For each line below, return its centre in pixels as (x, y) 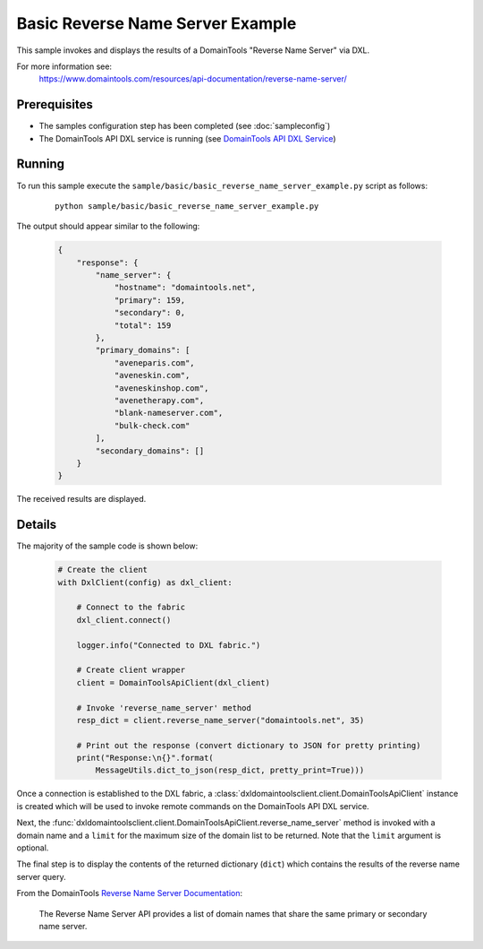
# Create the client (102, 570)
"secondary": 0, (150, 313)
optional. (33, 848)
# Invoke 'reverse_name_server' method (164, 707)
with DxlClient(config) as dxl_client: (145, 582)
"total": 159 (143, 325)
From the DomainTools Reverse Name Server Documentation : (130, 893)
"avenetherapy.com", (159, 400)
